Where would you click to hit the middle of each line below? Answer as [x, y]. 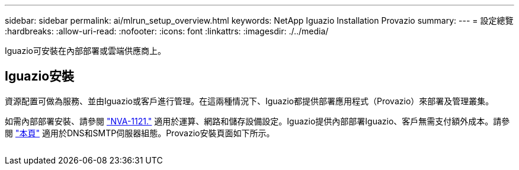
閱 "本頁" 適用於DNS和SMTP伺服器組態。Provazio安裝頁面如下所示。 [140, 133]
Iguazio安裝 [40, 76]
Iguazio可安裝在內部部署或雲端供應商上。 [86, 51]
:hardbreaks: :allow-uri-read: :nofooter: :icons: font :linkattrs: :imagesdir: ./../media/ [167, 31]
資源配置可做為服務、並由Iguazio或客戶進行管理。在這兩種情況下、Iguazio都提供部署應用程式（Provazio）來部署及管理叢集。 [249, 101]
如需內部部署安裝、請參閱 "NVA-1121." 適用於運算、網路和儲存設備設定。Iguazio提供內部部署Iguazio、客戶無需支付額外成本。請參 [257, 121]
